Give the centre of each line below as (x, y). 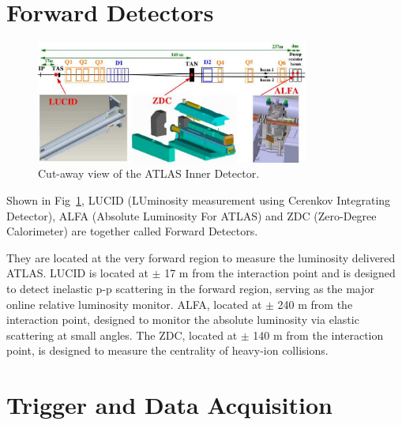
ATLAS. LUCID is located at (77, 273)
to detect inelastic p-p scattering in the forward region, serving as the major (191, 288)
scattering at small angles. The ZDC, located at (122, 335)
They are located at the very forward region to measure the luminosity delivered (201, 257)
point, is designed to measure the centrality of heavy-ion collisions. (167, 350)
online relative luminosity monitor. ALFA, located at (134, 304)
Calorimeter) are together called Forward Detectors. (132, 231)
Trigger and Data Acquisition (169, 405)
